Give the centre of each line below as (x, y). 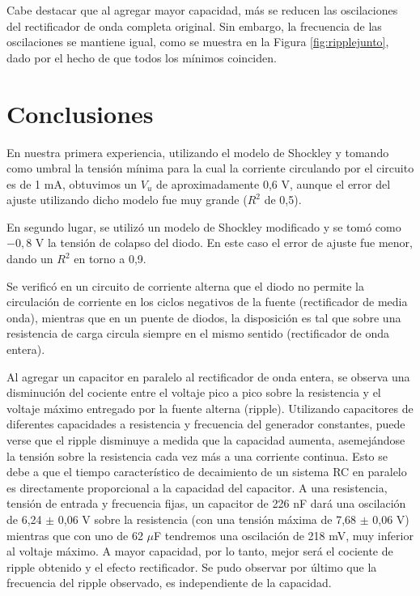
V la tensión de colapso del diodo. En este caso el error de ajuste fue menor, (224, 243)
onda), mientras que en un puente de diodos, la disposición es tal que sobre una (204, 317)
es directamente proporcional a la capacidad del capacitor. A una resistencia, (197, 487)
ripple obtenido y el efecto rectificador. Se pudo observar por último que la (192, 566)
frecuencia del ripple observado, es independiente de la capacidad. (169, 583)
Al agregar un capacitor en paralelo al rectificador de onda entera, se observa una (208, 376)
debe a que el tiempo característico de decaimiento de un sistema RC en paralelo (207, 472)
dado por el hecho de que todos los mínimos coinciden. (142, 57)
